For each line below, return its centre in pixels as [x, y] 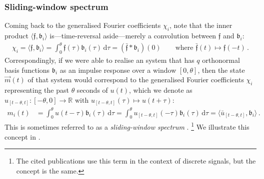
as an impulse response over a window [118, 70]
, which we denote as [161, 89]
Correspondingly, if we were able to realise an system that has [99, 60]
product [16, 36]
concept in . [22, 136]
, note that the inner [201, 25]
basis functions [27, 70]
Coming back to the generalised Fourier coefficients [83, 25]
